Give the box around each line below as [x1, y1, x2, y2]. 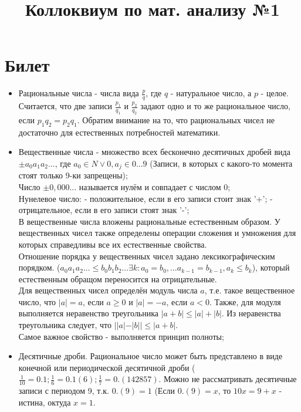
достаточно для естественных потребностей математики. [18, 126, 221, 138]
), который [252, 261, 290, 273]
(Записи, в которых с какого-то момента [150, 157, 293, 169]
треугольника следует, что [18, 319, 112, 331]
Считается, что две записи [18, 100, 113, 112]
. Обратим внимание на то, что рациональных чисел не [77, 113, 275, 126]
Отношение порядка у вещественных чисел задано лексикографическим [18, 249, 275, 262]
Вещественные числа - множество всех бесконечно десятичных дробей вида [18, 146, 290, 158]
